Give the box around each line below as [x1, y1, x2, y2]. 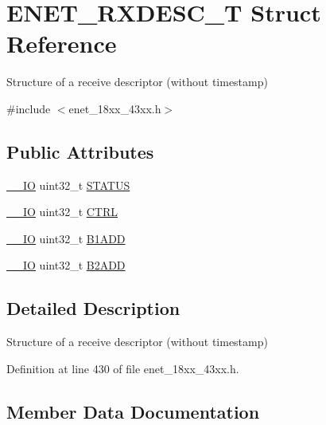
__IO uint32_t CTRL [6, 203, 118, 220]
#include [6, 100, 51, 116]
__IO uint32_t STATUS [6, 176, 130, 193]
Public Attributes [6, 139, 154, 163]
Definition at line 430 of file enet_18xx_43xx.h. [6, 360, 239, 376]
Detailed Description [6, 296, 180, 321]
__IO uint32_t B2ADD [6, 257, 126, 273]
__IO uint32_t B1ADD [6, 230, 126, 246]
